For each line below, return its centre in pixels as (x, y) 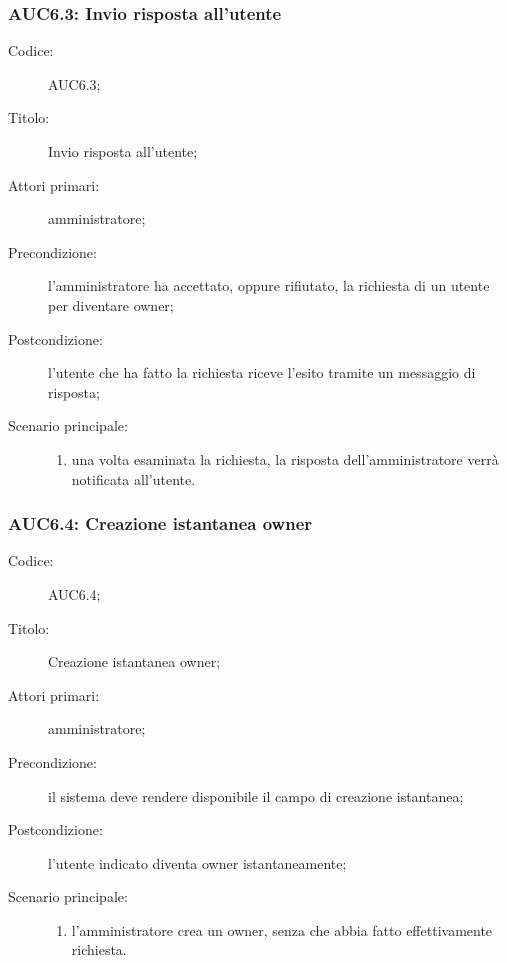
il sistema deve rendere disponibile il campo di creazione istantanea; (256, 795)
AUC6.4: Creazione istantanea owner (160, 523)
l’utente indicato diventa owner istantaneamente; (197, 862)
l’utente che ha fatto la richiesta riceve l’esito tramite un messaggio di (262, 372)
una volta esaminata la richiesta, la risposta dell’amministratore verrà (285, 458)
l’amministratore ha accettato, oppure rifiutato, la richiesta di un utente (269, 285)
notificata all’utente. (133, 478)
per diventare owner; (111, 304)
